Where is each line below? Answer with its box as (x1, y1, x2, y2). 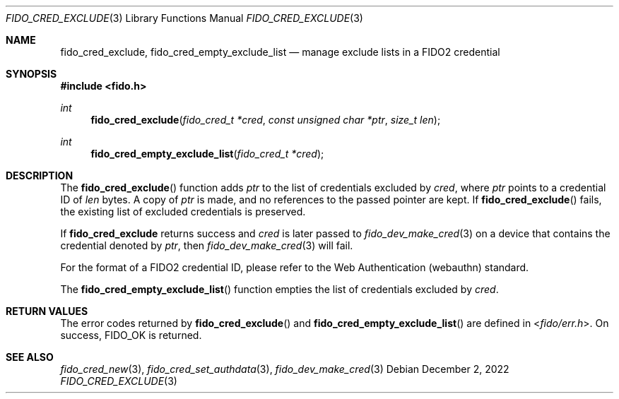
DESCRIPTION (6, 169, 73, 181)
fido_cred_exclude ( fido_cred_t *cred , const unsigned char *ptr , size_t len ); (90, 114, 441, 126)
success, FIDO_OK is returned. (60, 329, 202, 341)
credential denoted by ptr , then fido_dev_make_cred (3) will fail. (60, 239, 353, 251)
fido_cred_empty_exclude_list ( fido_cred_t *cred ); (90, 148, 324, 160)
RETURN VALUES (6, 305, 88, 317)
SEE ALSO (6, 351, 54, 363)
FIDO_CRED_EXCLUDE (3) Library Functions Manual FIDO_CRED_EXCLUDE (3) (6, 12, 363, 24)
